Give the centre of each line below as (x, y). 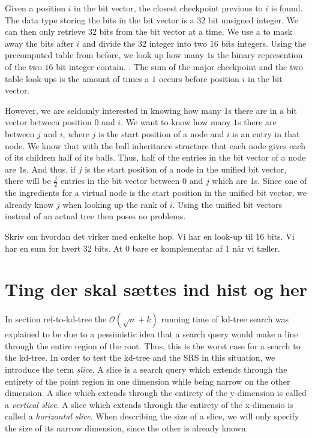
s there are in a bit (262, 110)
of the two (23, 66)
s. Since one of (280, 181)
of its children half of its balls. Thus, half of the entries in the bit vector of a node (155, 157)
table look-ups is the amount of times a (77, 78)
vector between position (48, 122)
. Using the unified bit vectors (227, 204)
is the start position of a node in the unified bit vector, (186, 169)
